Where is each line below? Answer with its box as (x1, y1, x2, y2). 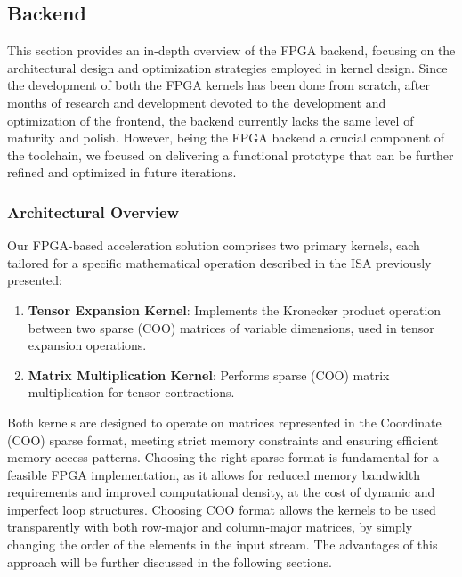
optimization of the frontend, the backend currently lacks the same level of (7, 110, 414, 129)
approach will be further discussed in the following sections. (7, 552, 332, 571)
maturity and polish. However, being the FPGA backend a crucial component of (7, 128, 445, 147)
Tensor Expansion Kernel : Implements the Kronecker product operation (28, 300, 442, 319)
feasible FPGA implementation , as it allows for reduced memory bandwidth (7, 465, 421, 484)
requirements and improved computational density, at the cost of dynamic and (7, 483, 435, 501)
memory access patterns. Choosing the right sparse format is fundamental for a (7, 448, 439, 467)
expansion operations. (28, 336, 147, 354)
